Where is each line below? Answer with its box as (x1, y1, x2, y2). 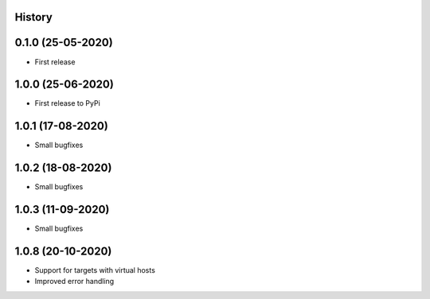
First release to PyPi (34, 99, 101, 108)
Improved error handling (34, 277, 115, 286)
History (14, 10, 53, 24)
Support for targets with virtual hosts (34, 266, 155, 275)
